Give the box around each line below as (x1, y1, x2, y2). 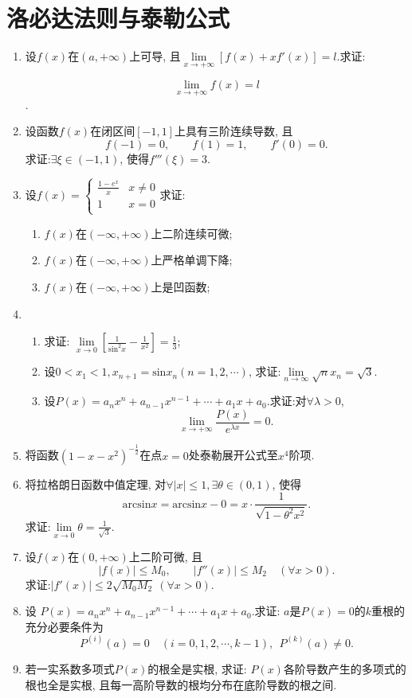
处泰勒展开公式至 (188, 446, 278, 463)
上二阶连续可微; (151, 224, 233, 241)
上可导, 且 (129, 48, 181, 64)
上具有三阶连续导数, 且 (174, 123, 293, 139)
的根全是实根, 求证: (147, 660, 247, 677)
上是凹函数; (151, 279, 210, 295)
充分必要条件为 (25, 618, 104, 634)
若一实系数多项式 (25, 660, 115, 677)
